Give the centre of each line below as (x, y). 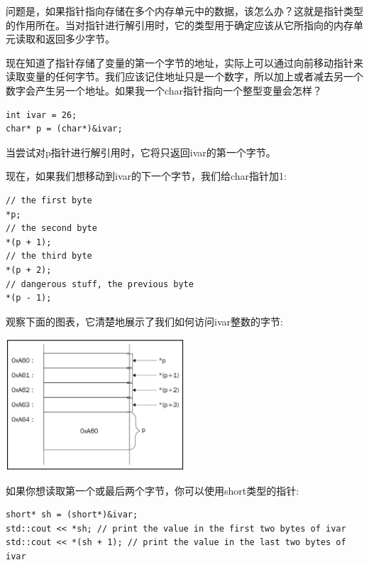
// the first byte (49, 200)
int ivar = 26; (42, 115)
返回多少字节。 (80, 39)
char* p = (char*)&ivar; (64, 129)
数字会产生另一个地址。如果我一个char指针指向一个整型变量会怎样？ (164, 90)
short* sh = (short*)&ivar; (72, 515)
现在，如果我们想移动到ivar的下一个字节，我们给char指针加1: (146, 176)
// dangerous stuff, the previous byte (100, 284)
